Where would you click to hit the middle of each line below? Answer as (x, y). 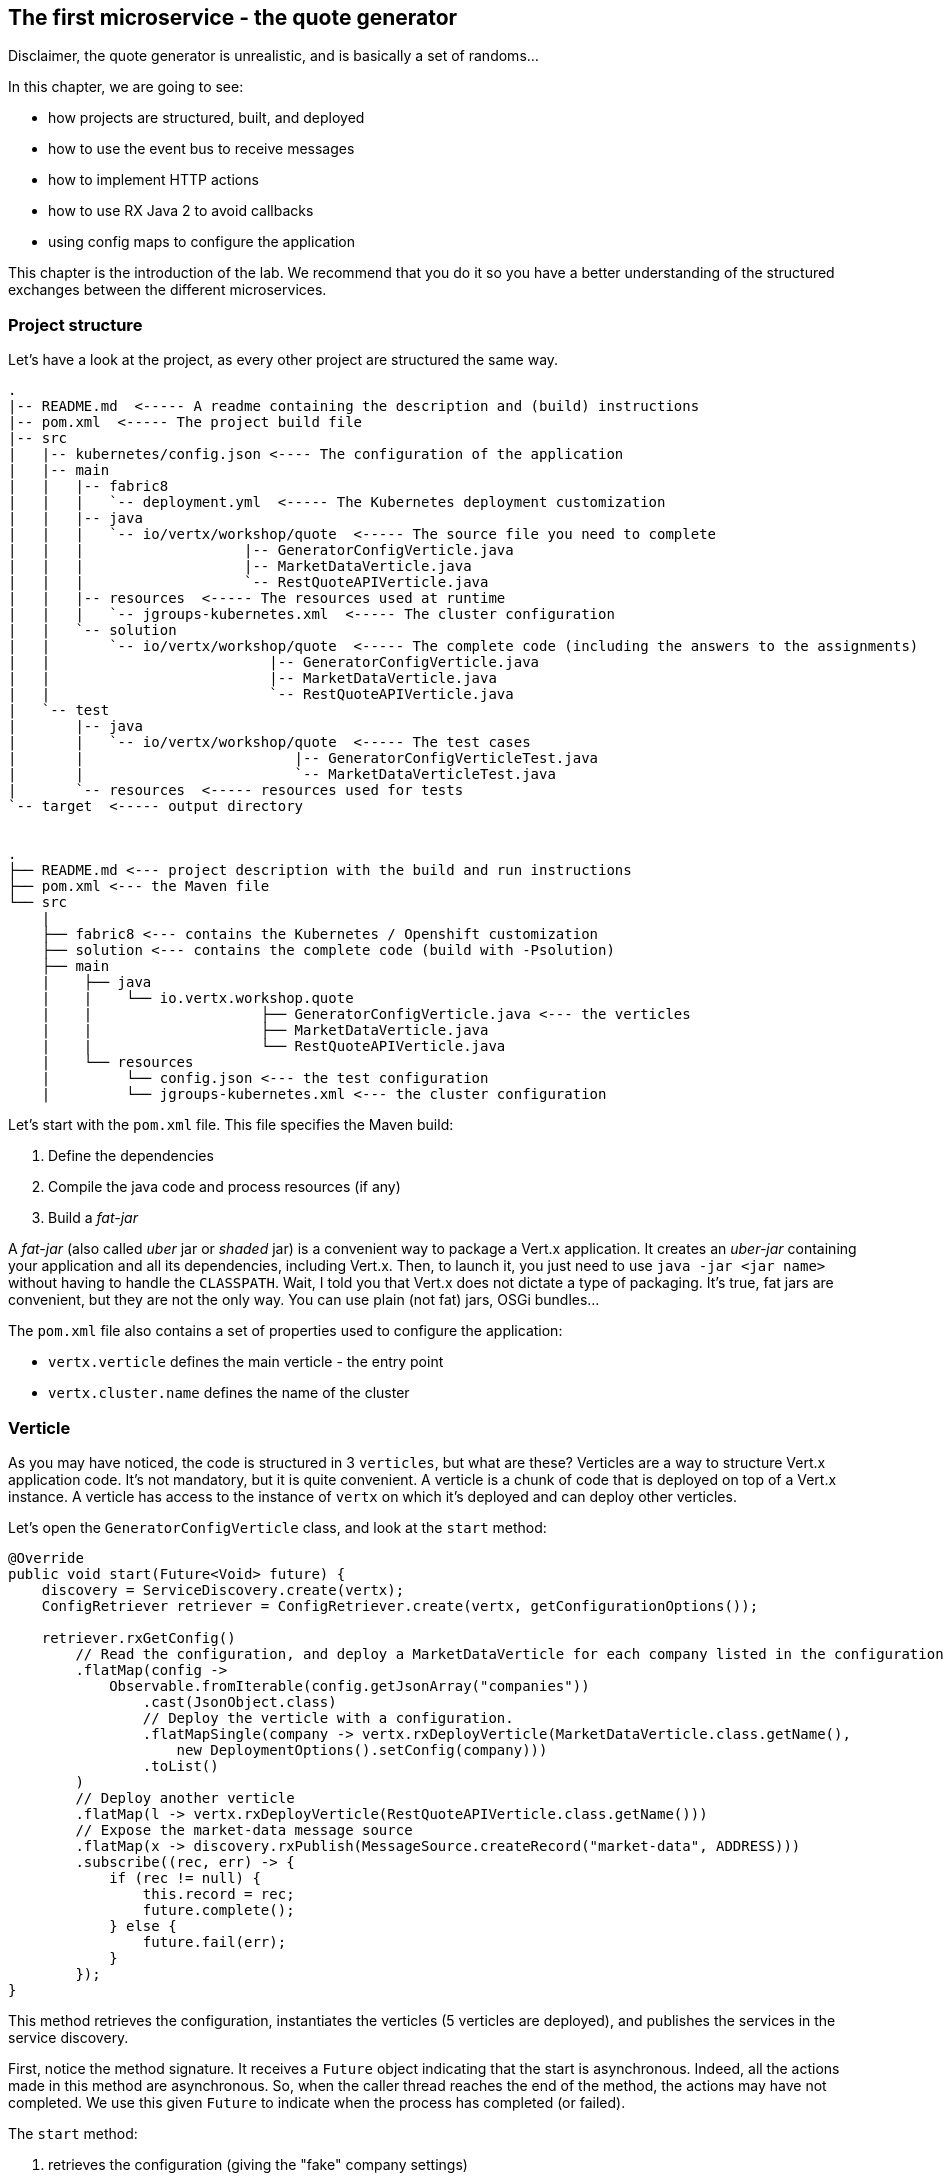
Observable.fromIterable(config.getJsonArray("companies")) (349, 1685)
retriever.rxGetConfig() (138, 1637)
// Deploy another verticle (185, 1797)
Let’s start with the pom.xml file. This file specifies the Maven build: (231, 1125)
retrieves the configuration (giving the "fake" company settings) (258, 2164)
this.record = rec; (218, 1893)
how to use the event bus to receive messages (201, 149)
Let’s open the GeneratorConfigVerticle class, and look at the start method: (277, 1527)
